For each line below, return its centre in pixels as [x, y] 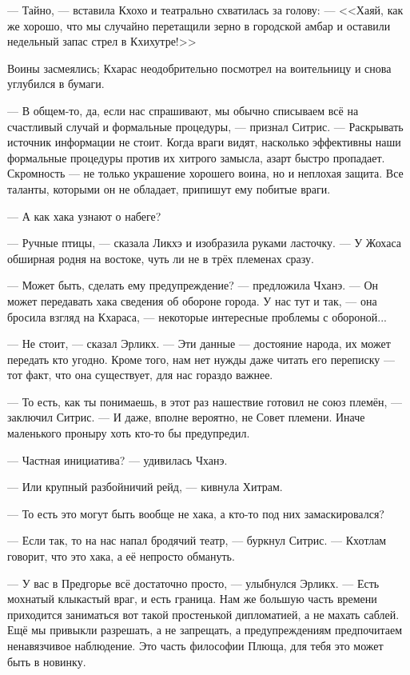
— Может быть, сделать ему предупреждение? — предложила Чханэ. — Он [193, 285]
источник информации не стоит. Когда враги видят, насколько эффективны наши [204, 142]
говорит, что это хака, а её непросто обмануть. [121, 556]
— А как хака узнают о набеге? [84, 216]
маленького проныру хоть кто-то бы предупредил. [129, 433]
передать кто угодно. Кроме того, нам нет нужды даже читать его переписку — [201, 359]
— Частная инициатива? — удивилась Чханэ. [117, 459]
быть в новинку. [47, 661]
